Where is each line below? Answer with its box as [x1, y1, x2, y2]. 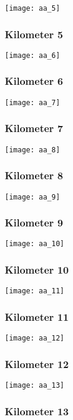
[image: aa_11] [5, 287, 65, 296]
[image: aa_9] [5, 192, 61, 201]
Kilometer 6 [5, 73, 64, 88]
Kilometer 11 [5, 309, 69, 324]
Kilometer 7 [5, 121, 64, 136]
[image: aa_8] [5, 145, 61, 154]
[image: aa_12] [5, 334, 65, 343]
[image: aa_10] [5, 240, 65, 249]
